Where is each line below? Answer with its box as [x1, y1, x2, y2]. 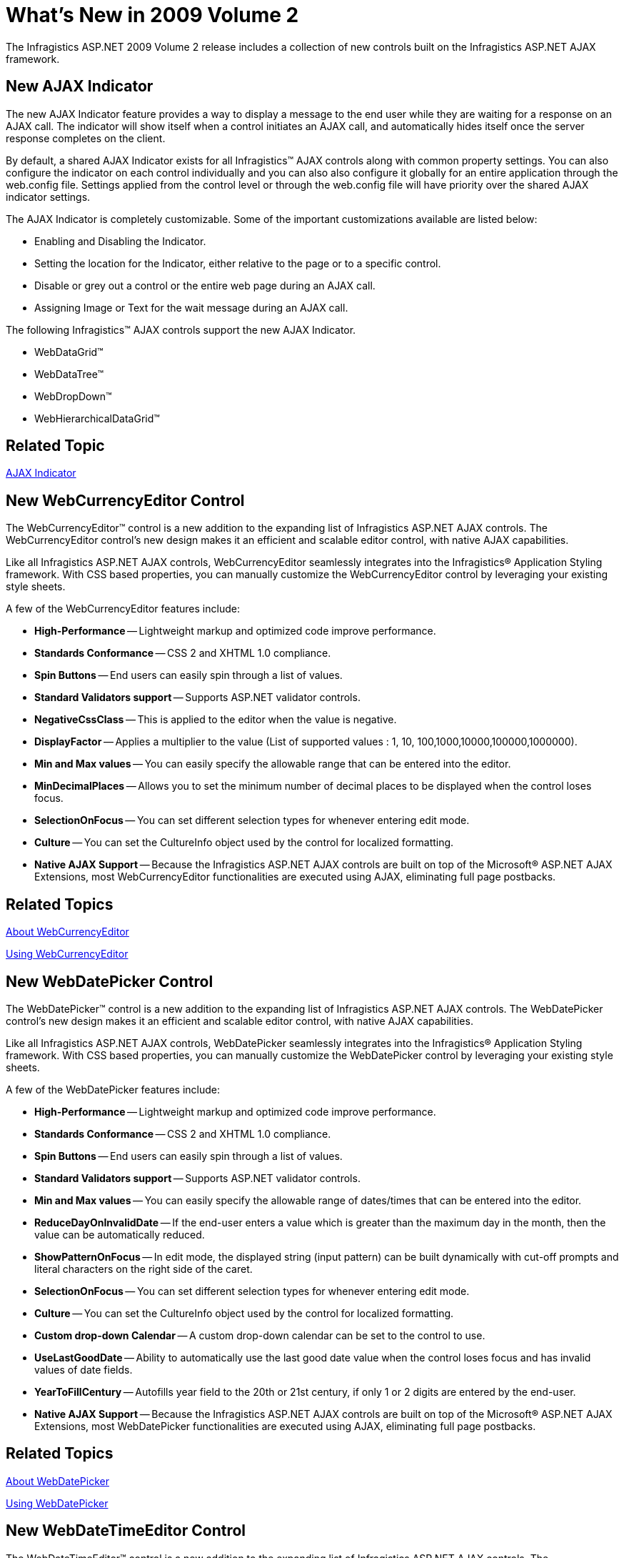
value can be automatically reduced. [34, 1228, 205, 1241]
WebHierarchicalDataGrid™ [34, 412, 160, 425]
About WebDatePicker [6, 1474, 109, 1487]
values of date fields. [34, 1363, 133, 1376]
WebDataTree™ [34, 367, 104, 380]
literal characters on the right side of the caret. [34, 1262, 253, 1275]
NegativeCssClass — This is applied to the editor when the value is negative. [34, 713, 397, 726]
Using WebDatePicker [6, 1497, 109, 1509]
